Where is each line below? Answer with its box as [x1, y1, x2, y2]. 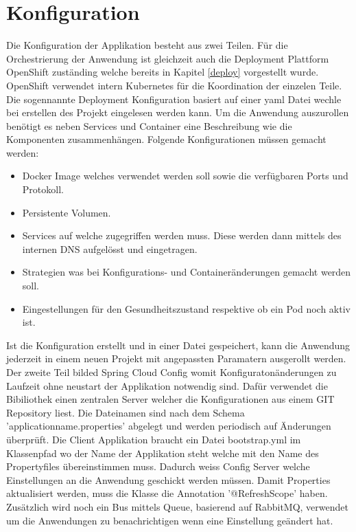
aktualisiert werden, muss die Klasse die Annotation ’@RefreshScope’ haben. [6, 486, 328, 500]
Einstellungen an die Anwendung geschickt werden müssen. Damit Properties [6, 472, 331, 487]
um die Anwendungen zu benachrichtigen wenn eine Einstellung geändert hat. [6, 513, 333, 527]
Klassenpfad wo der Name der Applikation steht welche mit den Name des [6, 445, 319, 460]
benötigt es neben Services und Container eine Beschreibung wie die [6, 118, 292, 133]
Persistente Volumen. [22, 205, 111, 219]
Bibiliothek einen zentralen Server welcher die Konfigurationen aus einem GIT [6, 392, 335, 406]
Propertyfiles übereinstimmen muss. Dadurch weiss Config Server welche [6, 459, 310, 474]
